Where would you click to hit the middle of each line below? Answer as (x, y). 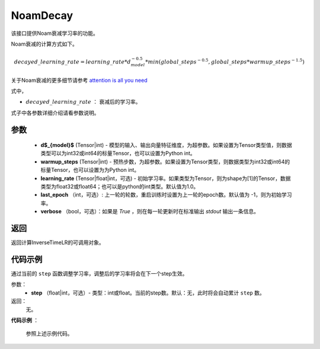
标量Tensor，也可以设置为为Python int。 (90, 170)
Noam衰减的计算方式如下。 (44, 44)
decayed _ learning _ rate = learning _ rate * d (73, 62)
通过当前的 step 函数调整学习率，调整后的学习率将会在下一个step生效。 (99, 274)
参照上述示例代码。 (49, 334)
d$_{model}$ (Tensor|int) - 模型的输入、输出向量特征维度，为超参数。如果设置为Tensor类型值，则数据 (167, 145)
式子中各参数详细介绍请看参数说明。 (55, 113)
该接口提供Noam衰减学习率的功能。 (55, 33)
